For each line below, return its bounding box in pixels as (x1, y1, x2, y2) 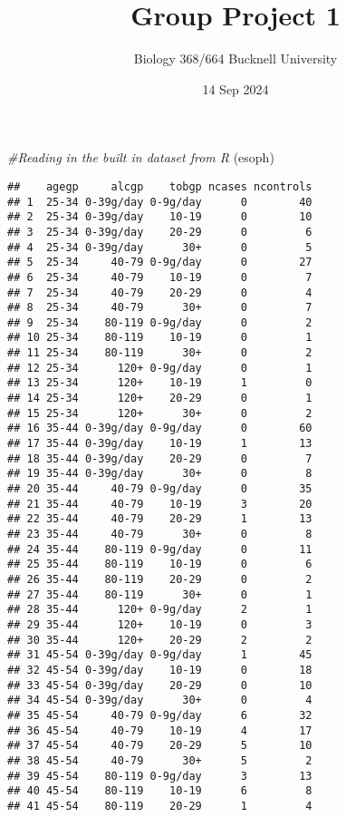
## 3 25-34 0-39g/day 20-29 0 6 (7, 225, 312, 238)
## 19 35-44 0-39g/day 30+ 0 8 (7, 467, 312, 481)
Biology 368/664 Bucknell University (133, 49, 338, 68)
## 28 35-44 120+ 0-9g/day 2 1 (7, 603, 312, 617)
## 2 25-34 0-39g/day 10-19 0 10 (7, 210, 312, 224)
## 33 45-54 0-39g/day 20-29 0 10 (7, 678, 312, 692)
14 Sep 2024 (202, 79, 269, 98)
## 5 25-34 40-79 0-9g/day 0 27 (7, 256, 312, 269)
